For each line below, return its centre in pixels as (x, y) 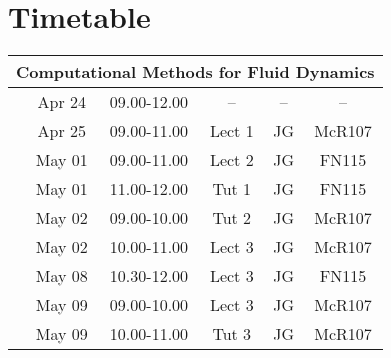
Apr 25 (62, 131)
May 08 (61, 276)
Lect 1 (231, 131)
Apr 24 (62, 102)
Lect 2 (231, 160)
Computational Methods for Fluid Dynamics (195, 72)
